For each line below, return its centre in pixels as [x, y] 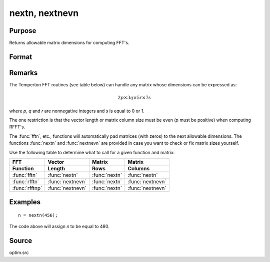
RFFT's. [17, 127]
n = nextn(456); [38, 215]
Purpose [23, 31]
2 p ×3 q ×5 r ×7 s [134, 98]
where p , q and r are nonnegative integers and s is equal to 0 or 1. [77, 111]
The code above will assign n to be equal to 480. [59, 227]
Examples [25, 202]
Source [21, 241]
